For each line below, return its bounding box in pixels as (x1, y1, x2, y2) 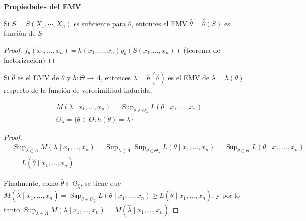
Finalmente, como (4, 178, 59, 188)
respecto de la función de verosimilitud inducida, (4, 85, 152, 95)
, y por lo (212, 190, 240, 200)
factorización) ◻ (4, 55, 55, 65)
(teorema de (183, 44, 220, 55)
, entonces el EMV (131, 18, 187, 28)
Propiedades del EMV (4, 1, 81, 11)
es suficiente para (74, 18, 126, 28)
